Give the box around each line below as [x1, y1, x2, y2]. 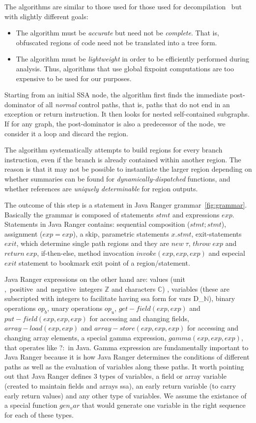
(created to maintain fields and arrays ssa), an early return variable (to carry [4, 380, 236, 391]
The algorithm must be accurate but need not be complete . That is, [16, 28, 219, 38]
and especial [208, 248, 245, 258]
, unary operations [47, 303, 103, 313]
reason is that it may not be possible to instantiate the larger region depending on [4, 164, 252, 174]
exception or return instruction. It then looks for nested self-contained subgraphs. [4, 109, 250, 119]
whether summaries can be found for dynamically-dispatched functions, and [4, 173, 230, 183]
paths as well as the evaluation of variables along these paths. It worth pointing [4, 361, 244, 371]
